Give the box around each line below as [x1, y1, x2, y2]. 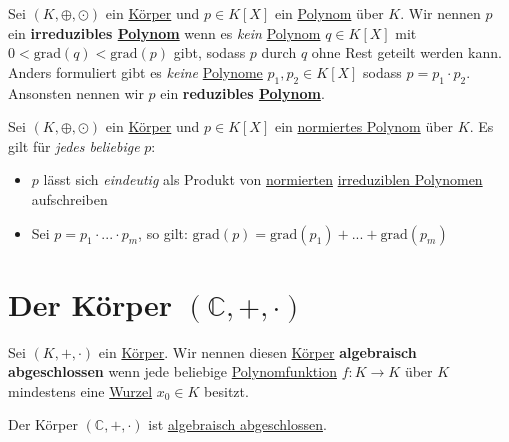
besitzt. [204, 380, 249, 401]
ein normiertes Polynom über [274, 116, 454, 137]
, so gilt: [138, 222, 188, 243]
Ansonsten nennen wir [8, 82, 144, 103]
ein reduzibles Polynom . [160, 82, 325, 103]
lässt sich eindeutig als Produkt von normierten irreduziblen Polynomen [43, 169, 483, 190]
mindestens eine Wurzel [8, 380, 153, 401]
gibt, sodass [173, 42, 246, 63]
